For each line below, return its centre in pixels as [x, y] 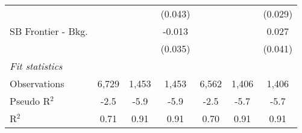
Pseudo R [30, 101]
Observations [37, 83]
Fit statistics [36, 66]
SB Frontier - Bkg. [49, 31]
